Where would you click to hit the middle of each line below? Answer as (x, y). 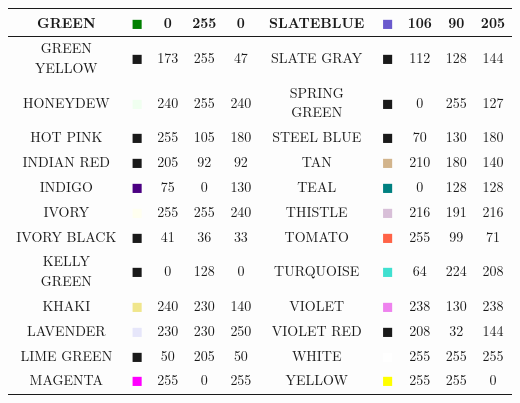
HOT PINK (66, 136)
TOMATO (316, 235)
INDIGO (66, 185)
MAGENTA (66, 379)
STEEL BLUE (317, 136)
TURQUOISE (317, 270)
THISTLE (316, 210)
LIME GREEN (66, 354)
